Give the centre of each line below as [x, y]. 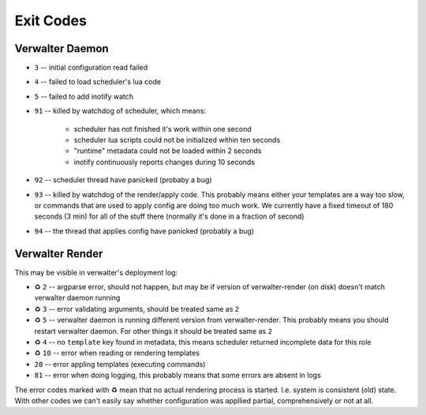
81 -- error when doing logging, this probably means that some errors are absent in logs [177, 376]
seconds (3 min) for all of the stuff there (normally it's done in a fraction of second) [169, 216]
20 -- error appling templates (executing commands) [120, 364]
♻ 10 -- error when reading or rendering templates [117, 353]
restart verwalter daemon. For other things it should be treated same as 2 [153, 331]
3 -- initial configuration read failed [91, 68]
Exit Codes [50, 21]
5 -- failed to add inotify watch [84, 96]
